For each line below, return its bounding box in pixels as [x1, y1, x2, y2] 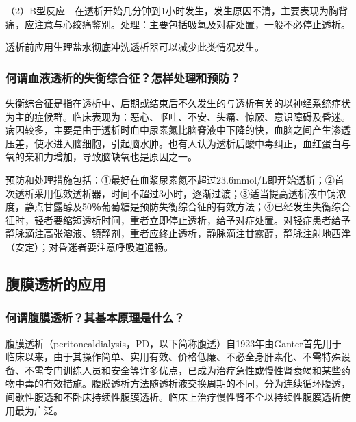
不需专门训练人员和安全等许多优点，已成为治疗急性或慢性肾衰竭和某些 [24, 362, 341, 377]
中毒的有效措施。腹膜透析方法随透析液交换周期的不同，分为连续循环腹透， [14, 376, 351, 390]
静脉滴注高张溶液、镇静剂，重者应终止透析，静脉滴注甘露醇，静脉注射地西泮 [5, 226, 351, 240]
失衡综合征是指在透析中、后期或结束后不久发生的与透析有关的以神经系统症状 [5, 96, 351, 110]
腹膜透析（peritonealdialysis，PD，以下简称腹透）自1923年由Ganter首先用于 [5, 336, 342, 350]
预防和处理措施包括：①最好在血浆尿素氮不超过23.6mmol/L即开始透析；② [5, 172, 335, 186]
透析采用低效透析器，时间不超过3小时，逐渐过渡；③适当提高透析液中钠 [14, 186, 336, 200]
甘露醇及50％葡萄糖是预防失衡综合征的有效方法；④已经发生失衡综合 [43, 199, 351, 214]
